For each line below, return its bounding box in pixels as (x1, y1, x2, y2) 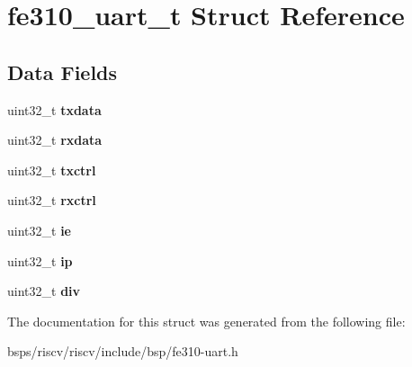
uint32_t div (7, 282, 81, 300)
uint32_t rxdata (7, 130, 103, 149)
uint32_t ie (7, 220, 71, 239)
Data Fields (7, 58, 118, 85)
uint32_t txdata (7, 100, 102, 119)
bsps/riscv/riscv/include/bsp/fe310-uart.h (7, 342, 238, 361)
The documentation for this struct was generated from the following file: (7, 311, 406, 330)
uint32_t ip (7, 251, 73, 270)
